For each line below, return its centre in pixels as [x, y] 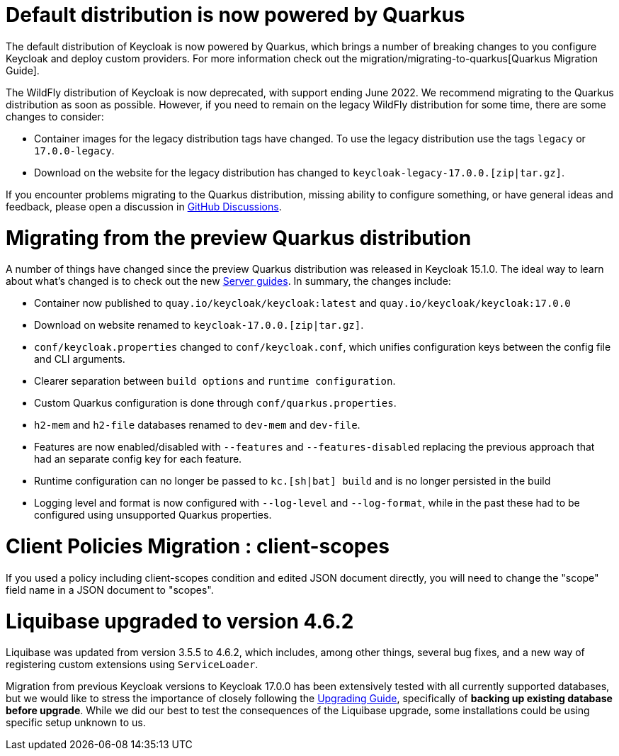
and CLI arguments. [80, 359]
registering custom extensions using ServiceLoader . [132, 665]
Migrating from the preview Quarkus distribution [239, 238]
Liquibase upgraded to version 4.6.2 [180, 621]
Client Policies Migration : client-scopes [198, 546]
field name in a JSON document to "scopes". [110, 589]
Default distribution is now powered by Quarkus [235, 15]
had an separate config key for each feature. [138, 459]
